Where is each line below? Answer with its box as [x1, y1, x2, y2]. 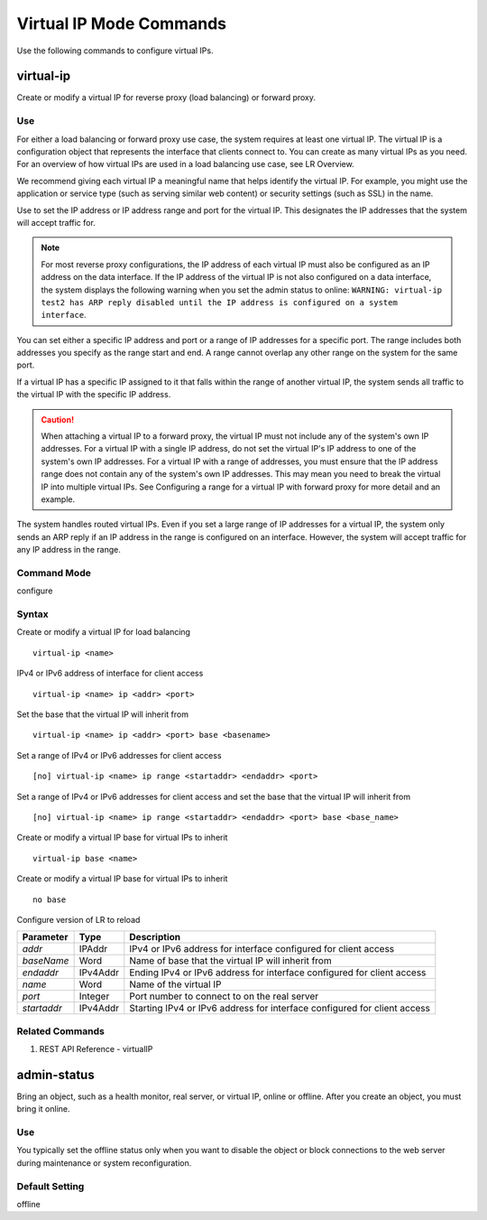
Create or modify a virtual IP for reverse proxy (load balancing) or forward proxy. [16, 92, 316, 103]
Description [129, 931, 180, 944]
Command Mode [16, 566, 92, 579]
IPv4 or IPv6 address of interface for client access [16, 668, 204, 679]
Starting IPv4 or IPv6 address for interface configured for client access [129, 1002, 431, 1015]
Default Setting [16, 1179, 85, 1192]
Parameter [22, 931, 69, 944]
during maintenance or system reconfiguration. [16, 1157, 192, 1169]
